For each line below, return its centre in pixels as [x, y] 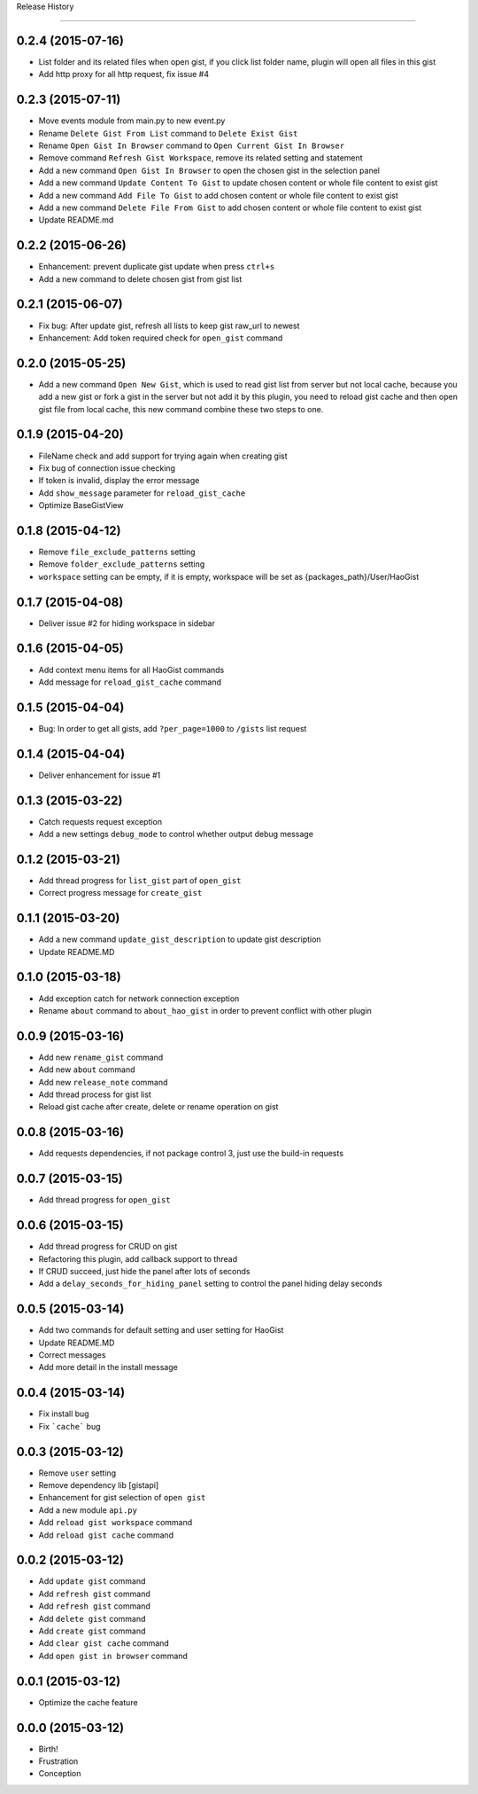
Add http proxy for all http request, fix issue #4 [124, 74]
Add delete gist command [92, 1618]
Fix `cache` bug [69, 1426]
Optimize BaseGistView [81, 505]
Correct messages [72, 1355]
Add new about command [87, 1069]
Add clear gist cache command [104, 1643]
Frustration [58, 1761]
